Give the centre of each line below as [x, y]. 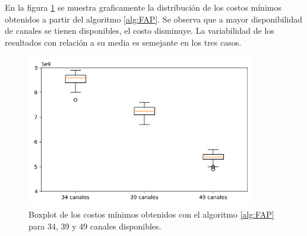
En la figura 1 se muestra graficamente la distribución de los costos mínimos [143, 7]
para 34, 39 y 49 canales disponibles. [95, 226]
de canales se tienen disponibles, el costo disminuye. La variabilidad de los [140, 31]
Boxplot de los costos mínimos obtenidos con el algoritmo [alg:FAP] [151, 214]
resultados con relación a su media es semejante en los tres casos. [123, 42]
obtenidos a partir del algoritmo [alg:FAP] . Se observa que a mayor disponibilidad [154, 19]
